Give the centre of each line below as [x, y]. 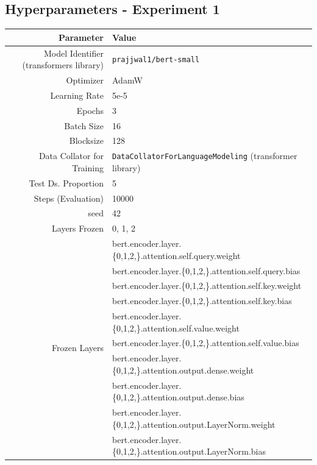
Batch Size [84, 125]
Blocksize [86, 140]
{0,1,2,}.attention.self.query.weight [176, 255]
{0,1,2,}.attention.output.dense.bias [178, 397]
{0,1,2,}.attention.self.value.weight [176, 328]
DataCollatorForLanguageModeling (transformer [205, 156]
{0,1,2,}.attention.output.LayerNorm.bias [189, 451]
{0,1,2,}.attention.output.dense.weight [183, 370]
